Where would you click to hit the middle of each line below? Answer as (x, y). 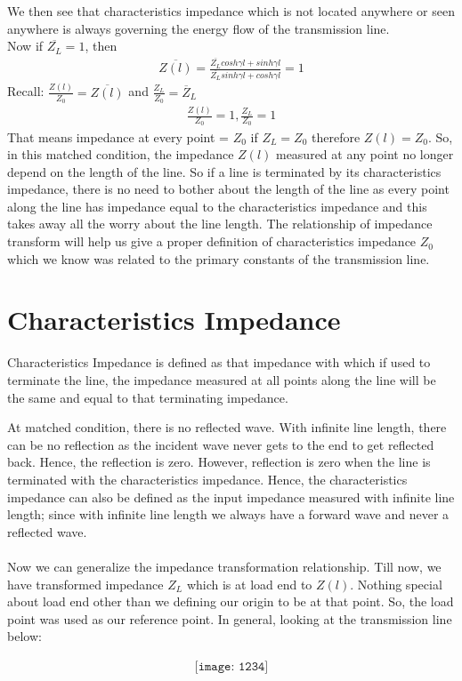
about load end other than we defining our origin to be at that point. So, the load (231, 601)
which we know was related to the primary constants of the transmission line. (219, 258)
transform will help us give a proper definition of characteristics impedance (212, 241)
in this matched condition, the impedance (121, 154)
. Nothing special (396, 584)
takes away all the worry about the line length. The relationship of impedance (220, 224)
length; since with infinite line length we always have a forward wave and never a (228, 514)
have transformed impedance (85, 584)
